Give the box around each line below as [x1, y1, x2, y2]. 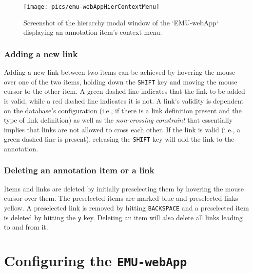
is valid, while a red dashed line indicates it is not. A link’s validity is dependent [4, 95, 244, 105]
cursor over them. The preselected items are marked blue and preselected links [4, 193, 238, 203]
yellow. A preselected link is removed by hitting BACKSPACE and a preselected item [4, 202, 249, 212]
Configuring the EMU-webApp [4, 251, 187, 271]
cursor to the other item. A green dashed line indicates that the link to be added [4, 86, 245, 96]
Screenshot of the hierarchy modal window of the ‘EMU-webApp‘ [23, 17, 218, 27]
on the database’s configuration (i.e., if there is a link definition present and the [4, 105, 242, 115]
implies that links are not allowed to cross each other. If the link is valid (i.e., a [4, 124, 241, 134]
